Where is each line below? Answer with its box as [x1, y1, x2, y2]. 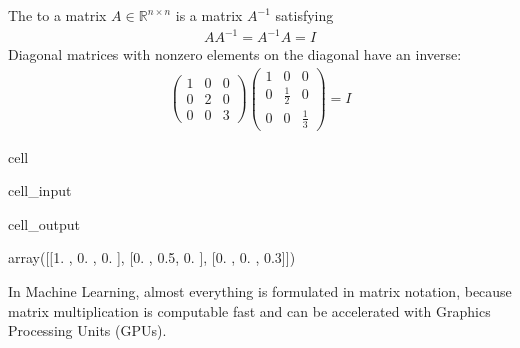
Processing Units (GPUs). [8, 320, 167, 341]
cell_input [8, 180, 72, 201]
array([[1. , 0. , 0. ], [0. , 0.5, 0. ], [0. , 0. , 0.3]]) [8, 247, 296, 268]
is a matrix [175, 5, 243, 25]
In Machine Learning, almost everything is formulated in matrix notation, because [8, 280, 512, 301]
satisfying [275, 5, 334, 25]
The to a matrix [8, 5, 107, 25]
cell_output [8, 213, 80, 234]
